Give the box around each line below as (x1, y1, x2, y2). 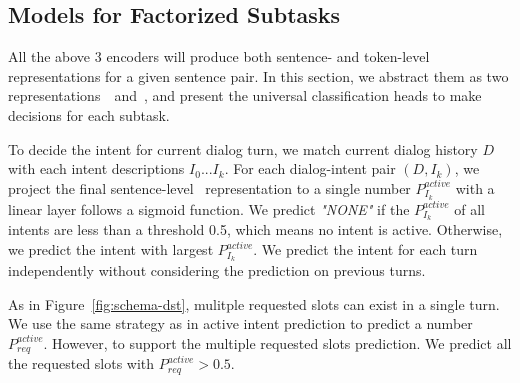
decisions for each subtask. (8, 104, 170, 125)
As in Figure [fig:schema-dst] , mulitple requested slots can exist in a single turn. (8, 293, 500, 314)
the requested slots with (8, 353, 155, 374)
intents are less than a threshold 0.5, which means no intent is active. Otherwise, (8, 219, 503, 240)
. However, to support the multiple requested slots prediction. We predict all (43, 332, 512, 353)
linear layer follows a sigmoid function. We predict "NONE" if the (8, 198, 410, 219)
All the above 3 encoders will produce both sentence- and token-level (8, 46, 430, 67)
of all (454, 198, 485, 219)
